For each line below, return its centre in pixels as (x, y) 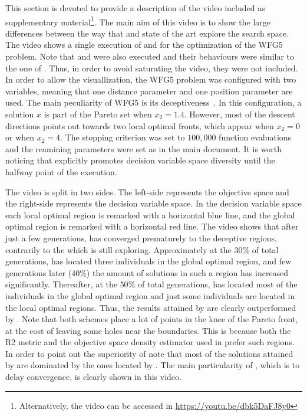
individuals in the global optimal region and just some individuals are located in (150, 295)
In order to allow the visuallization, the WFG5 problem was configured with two (151, 79)
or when (20, 137)
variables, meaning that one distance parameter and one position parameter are (149, 91)
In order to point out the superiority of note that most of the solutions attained (149, 353)
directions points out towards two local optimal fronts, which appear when (140, 125)
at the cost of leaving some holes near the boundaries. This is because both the (148, 330)
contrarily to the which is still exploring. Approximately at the (118, 249)
